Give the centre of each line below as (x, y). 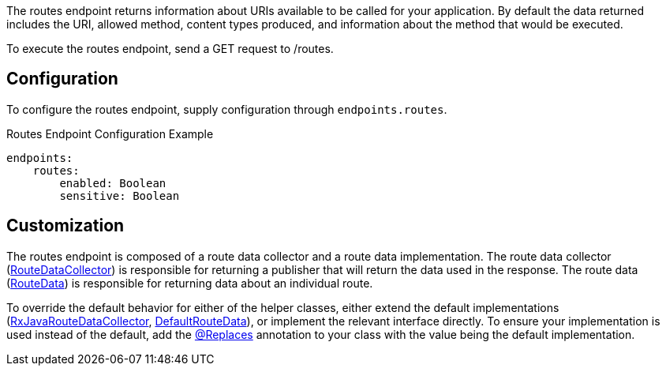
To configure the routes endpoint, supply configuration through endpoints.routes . (227, 109)
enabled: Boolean (113, 183)
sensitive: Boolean (120, 195)
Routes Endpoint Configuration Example (110, 133)
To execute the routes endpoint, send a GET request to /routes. (170, 49)
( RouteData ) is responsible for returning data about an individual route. (190, 283)
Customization (65, 226)
